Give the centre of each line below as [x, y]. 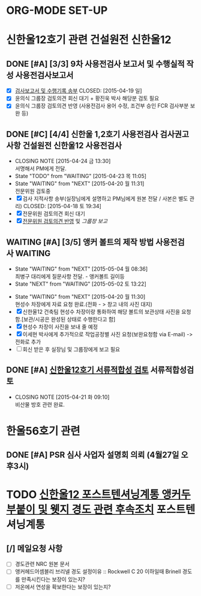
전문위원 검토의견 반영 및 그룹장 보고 [65, 221]
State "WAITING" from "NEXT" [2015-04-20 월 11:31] [79, 183]
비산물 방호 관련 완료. [40, 404]
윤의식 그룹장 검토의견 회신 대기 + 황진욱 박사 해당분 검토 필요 [87, 98]
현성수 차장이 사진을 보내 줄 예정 [60, 327]
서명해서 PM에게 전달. [41, 168]
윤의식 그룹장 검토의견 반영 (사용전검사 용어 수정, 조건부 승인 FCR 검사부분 [102, 106]
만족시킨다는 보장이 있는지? [53, 579]
